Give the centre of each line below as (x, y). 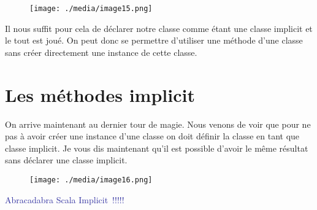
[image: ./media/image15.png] (91, 9)
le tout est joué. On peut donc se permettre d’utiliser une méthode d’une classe (154, 40)
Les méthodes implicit (100, 94)
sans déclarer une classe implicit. (66, 160)
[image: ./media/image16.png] (91, 180)
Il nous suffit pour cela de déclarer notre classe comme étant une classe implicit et (159, 28)
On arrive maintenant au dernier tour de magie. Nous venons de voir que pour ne (158, 124)
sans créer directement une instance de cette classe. (101, 52)
